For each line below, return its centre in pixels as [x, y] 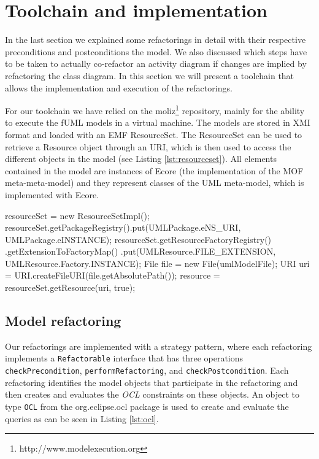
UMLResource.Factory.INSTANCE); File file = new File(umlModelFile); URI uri [157, 263]
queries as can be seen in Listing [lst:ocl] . [82, 418]
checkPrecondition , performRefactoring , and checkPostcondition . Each [147, 370]
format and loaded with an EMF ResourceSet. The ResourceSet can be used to [154, 134]
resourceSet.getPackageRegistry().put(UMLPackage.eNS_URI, [123, 227]
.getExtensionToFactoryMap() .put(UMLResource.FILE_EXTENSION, [140, 251]
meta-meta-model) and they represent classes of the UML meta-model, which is [155, 183]
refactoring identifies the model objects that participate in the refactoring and [152, 382]
